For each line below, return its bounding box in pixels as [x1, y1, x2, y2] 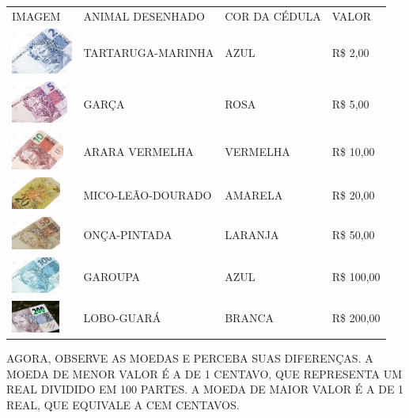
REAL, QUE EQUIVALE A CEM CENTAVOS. [6, 396, 240, 412]
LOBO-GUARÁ [83, 310, 161, 326]
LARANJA [225, 226, 279, 243]
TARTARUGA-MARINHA [83, 44, 214, 60]
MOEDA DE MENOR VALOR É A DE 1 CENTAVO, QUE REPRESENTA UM [6, 365, 402, 382]
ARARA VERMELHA [83, 143, 194, 160]
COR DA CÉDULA [225, 7, 321, 24]
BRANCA [225, 310, 275, 326]
